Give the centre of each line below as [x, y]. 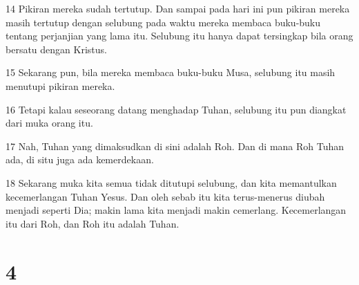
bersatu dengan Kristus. [56, 49]
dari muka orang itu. [49, 123]
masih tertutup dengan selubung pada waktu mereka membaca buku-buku [163, 22]
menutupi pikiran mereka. [60, 85]
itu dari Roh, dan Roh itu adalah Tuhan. [93, 223]
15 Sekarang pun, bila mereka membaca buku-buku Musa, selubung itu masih [171, 72]
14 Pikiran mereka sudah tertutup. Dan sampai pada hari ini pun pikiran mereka [178, 8]
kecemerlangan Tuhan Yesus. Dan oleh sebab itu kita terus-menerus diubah [165, 196]
